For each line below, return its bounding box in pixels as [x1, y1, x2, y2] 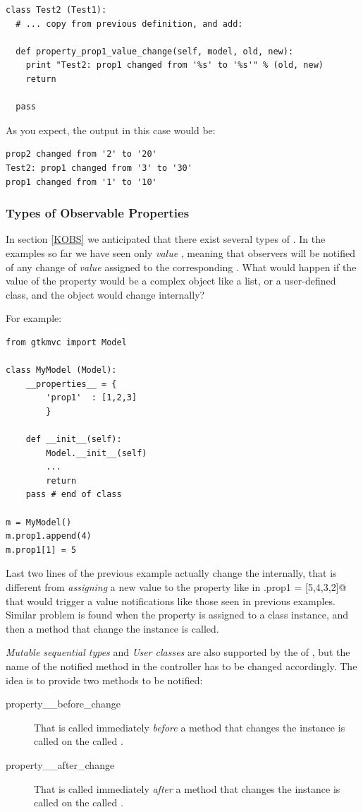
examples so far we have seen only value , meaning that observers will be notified [6, 245, 355, 260]
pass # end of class [25, 489, 122, 500]
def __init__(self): [25, 434, 122, 445]
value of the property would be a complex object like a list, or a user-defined [6, 273, 336, 288]
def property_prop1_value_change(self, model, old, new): [16, 46, 294, 56]
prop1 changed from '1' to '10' [6, 177, 157, 187]
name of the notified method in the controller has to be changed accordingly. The [6, 658, 357, 673]
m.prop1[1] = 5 [6, 544, 77, 555]
